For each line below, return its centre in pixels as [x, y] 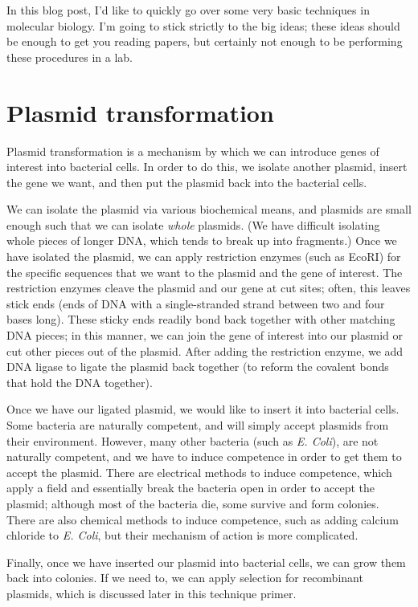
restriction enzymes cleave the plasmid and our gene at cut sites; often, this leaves [209, 288]
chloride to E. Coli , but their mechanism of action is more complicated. [182, 535]
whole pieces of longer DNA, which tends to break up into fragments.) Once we [202, 240]
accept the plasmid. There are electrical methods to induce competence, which [199, 472]
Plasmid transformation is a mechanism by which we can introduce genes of [193, 151]
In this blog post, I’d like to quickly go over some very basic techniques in [188, 10]
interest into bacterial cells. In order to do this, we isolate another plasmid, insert [207, 167]
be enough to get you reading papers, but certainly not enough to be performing [205, 41]
